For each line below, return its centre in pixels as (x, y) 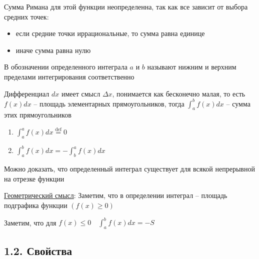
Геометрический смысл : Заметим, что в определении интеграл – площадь (116, 195)
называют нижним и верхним (192, 67)
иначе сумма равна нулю (53, 50)
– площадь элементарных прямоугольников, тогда (109, 103)
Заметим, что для (30, 222)
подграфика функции (36, 205)
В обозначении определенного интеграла (66, 67)
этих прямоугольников (38, 115)
